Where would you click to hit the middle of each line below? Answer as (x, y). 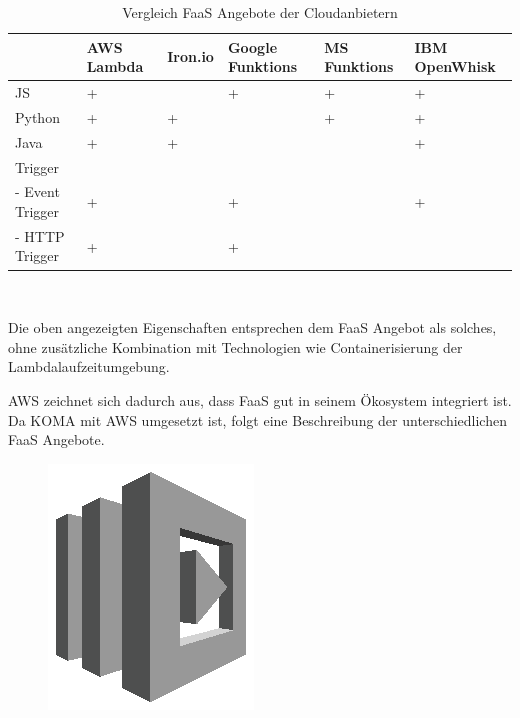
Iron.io (190, 56)
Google (252, 46)
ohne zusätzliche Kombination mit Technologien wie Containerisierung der (235, 346)
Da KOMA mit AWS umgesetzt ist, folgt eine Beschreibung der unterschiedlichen (257, 419)
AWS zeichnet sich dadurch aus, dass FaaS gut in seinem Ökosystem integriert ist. (260, 399)
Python (37, 116)
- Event (37, 191)
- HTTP (40, 235)
